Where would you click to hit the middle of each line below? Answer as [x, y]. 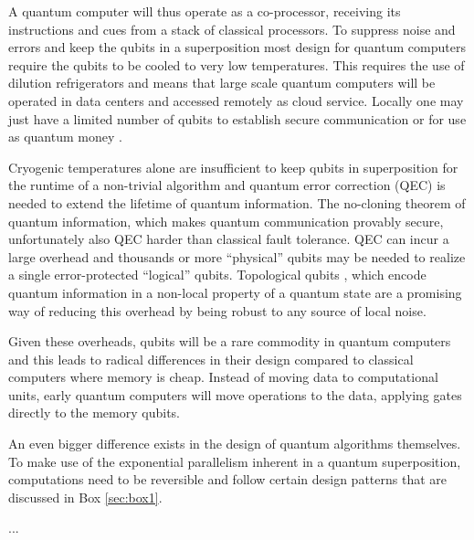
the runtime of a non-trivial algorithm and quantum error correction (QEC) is [227, 185]
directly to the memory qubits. [94, 413]
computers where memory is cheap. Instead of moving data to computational [223, 377]
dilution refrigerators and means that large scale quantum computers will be [222, 83]
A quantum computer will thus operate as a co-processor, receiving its [205, 11]
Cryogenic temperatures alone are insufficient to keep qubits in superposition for [233, 167]
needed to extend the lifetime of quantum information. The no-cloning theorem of [237, 202]
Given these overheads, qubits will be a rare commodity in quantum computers [230, 341]
